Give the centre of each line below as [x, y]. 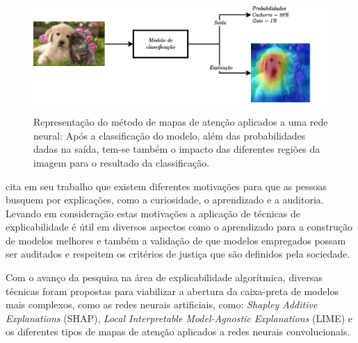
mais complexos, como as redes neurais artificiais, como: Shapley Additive [162, 304]
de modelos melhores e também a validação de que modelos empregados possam [176, 240]
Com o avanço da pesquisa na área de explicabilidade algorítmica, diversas [164, 277]
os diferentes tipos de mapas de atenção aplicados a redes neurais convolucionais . [178, 332]
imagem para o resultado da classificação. [122, 162]
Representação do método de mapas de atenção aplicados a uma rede [181, 122]
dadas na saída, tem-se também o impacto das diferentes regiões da [177, 149]
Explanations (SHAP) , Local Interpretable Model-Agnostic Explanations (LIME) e [179, 318]
